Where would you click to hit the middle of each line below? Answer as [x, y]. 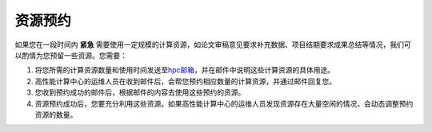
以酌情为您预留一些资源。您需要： [71, 55]
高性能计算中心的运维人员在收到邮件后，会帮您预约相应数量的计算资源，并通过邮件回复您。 [185, 81]
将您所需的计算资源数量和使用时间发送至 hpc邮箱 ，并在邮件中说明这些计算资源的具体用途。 [185, 70]
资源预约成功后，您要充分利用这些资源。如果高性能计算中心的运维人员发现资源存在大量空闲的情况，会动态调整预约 [224, 103]
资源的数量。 [56, 115]
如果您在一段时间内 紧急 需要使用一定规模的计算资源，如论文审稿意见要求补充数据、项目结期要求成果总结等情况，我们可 [213, 45]
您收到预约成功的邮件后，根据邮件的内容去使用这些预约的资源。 [140, 92]
